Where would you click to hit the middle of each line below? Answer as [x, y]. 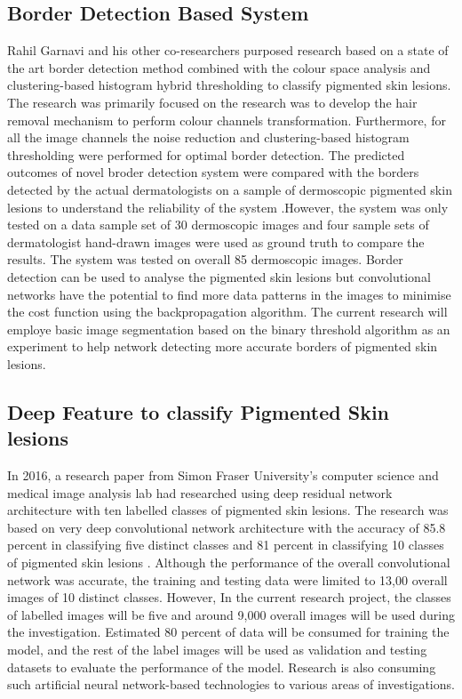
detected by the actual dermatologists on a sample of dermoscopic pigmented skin [230, 189]
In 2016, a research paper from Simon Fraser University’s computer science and [223, 475]
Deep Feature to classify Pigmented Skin [198, 411]
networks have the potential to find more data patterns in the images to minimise [229, 294]
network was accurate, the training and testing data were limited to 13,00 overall [227, 579]
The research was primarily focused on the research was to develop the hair [212, 102]
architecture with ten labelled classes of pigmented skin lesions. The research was [228, 510]
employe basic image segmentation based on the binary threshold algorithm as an [229, 329]
